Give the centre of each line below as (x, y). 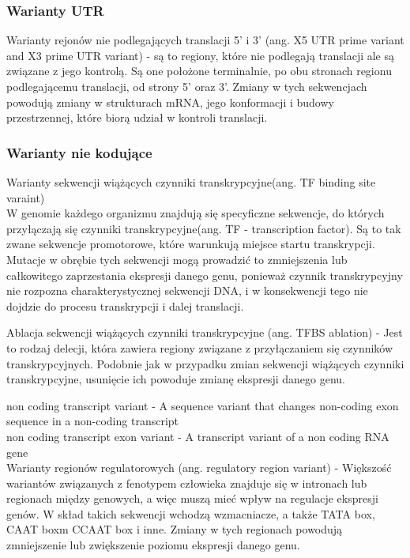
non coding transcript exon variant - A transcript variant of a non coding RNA (198, 436)
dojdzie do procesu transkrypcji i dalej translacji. (125, 305)
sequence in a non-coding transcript (93, 421)
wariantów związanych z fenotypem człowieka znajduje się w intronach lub (187, 483)
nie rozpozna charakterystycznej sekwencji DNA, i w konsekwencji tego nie (187, 290)
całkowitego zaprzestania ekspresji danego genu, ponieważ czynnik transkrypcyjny (205, 275)
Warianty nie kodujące (79, 152)
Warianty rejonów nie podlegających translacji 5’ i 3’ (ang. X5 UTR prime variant (205, 40)
